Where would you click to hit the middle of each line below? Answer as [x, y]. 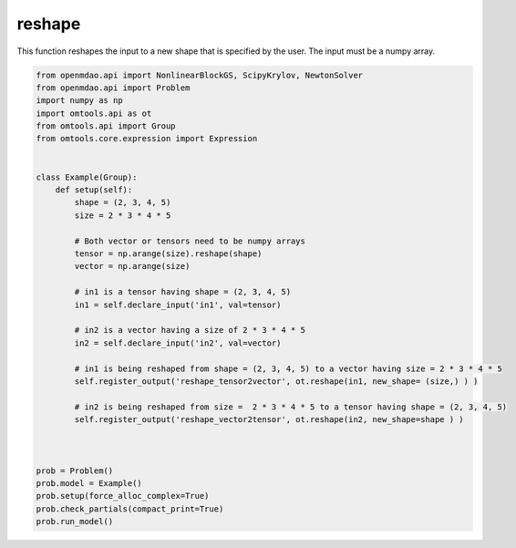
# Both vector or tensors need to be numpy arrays [190, 241]
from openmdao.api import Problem [113, 88]
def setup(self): [94, 190]
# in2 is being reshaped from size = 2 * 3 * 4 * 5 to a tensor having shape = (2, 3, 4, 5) [291, 407]
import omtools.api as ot [94, 113]
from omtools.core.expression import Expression [147, 139]
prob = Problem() [75, 470]
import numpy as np [79, 101]
